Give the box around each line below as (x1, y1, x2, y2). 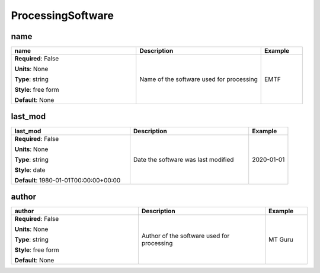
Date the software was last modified (133, 155, 234, 163)
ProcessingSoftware (11, 9, 114, 22)
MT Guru (268, 236, 293, 244)
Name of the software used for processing (139, 75, 258, 83)
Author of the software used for (141, 232, 230, 240)
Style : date (14, 166, 46, 174)
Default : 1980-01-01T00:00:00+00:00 (14, 176, 121, 184)
